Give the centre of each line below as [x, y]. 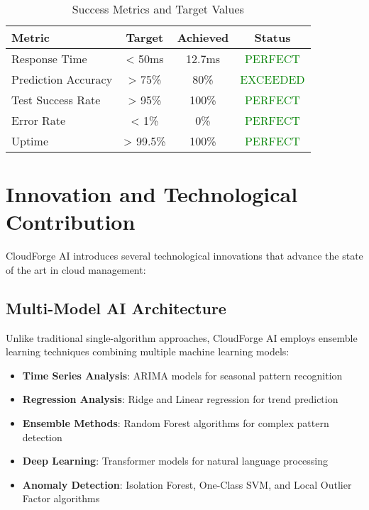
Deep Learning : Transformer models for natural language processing [175, 461]
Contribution [71, 222]
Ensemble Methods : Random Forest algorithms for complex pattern [176, 423]
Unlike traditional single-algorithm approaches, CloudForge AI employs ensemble [182, 337]
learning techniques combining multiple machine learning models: [148, 351]
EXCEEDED [272, 79]
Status [272, 37]
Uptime [30, 141]
